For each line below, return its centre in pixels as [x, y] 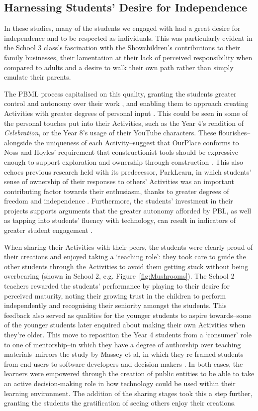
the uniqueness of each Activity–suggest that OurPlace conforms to [136, 142]
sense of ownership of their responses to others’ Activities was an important [119, 181]
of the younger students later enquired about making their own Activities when [125, 325]
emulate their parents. [38, 77]
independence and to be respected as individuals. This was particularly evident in [128, 38]
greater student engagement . [48, 230]
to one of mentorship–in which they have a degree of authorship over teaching [123, 344]
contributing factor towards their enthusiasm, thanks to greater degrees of [117, 191]
